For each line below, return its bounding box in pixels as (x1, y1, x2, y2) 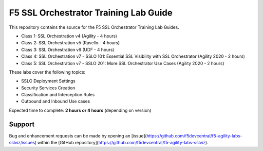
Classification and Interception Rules (21, 92, 95, 98)
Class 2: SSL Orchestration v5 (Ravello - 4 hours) (21, 40, 120, 46)
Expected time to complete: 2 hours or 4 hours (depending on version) (9, 107, 151, 113)
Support (9, 120, 35, 128)
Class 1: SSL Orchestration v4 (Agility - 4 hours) (21, 33, 117, 39)
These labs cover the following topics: (9, 69, 86, 75)
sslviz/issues (9, 140, 35, 146)
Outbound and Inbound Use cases (21, 99, 90, 104)
